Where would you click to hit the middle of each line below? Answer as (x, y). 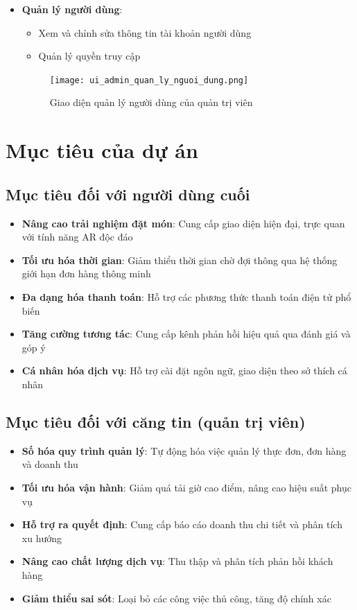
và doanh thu (50, 464)
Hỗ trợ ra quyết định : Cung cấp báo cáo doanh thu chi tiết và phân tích (182, 524)
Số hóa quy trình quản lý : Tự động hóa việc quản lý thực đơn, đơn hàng (184, 450)
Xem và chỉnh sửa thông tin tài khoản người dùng (145, 32)
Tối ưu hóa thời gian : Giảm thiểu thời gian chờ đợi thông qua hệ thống (180, 260)
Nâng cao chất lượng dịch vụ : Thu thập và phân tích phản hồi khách (177, 561)
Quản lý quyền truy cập (89, 56)
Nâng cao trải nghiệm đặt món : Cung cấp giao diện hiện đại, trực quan (183, 223)
